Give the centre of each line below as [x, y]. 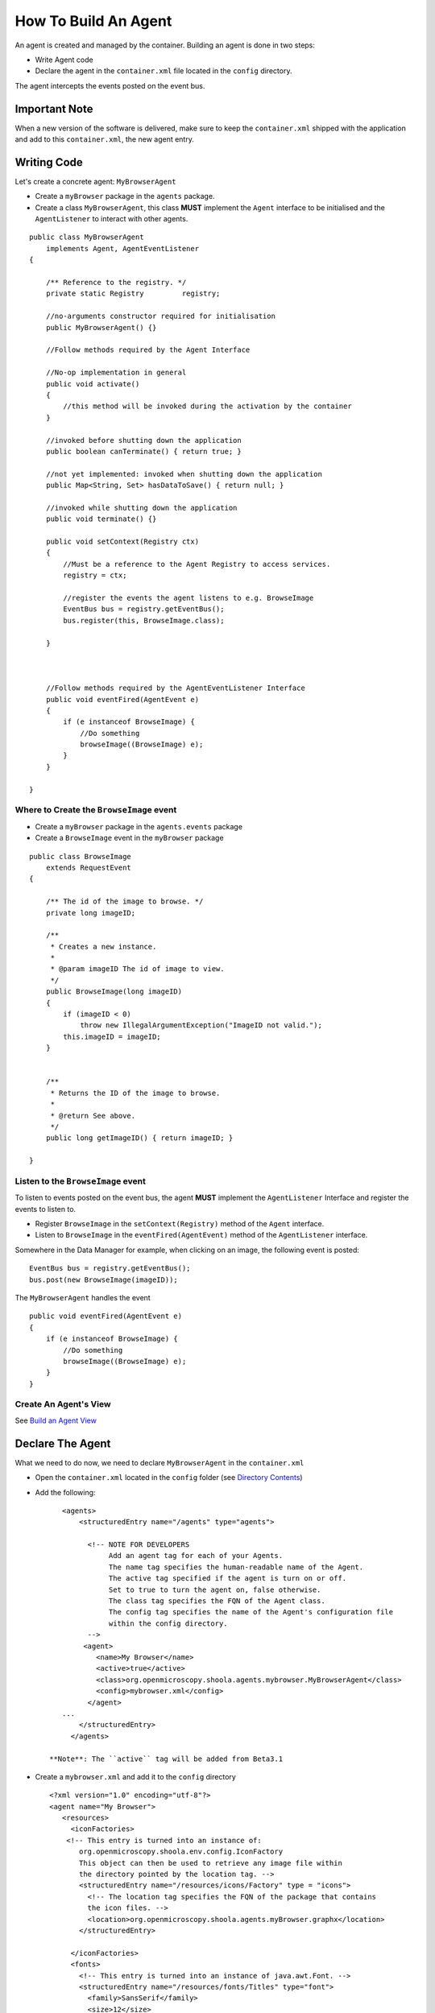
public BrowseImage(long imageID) [114, 992]
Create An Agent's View [63, 1404]
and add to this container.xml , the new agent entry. [105, 139]
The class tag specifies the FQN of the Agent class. [217, 1601]
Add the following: [65, 1492]
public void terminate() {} [101, 519]
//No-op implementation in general [116, 373]
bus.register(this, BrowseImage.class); [144, 620]
